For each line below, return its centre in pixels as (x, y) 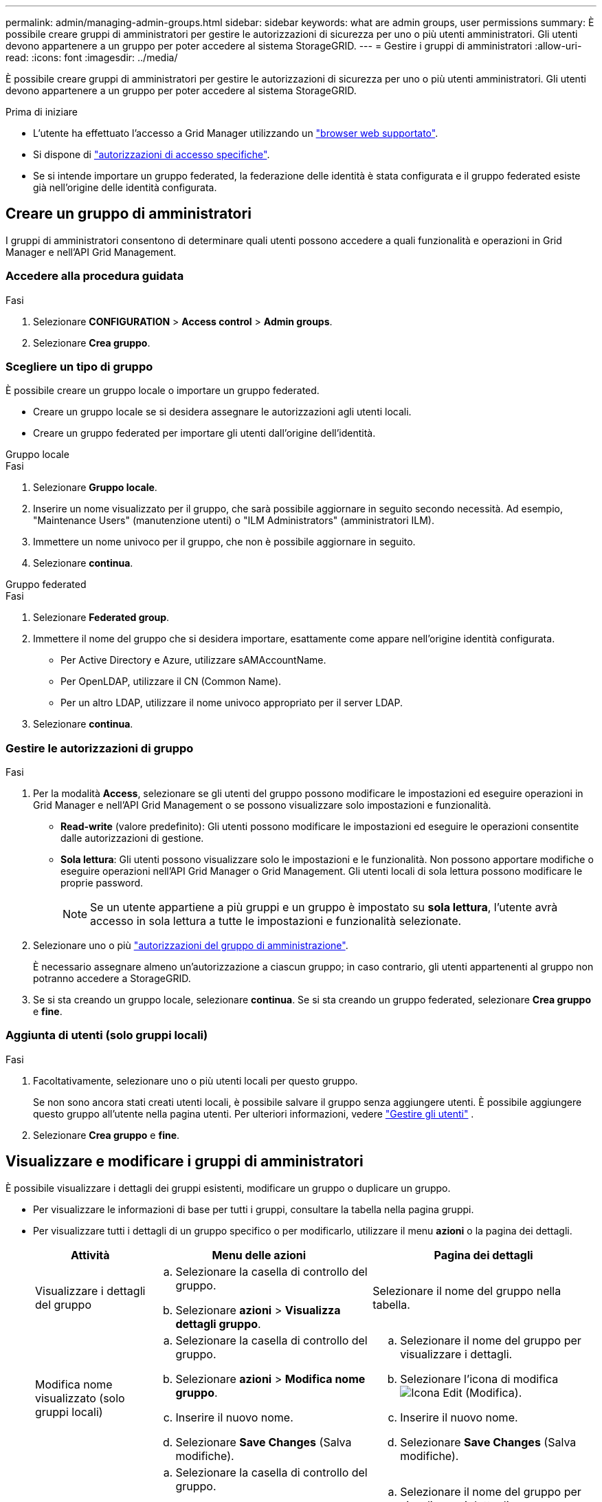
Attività (90, 1255)
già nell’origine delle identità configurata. (125, 187)
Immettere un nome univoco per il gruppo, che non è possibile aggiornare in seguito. (224, 542)
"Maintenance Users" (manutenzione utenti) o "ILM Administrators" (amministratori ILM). (234, 521)
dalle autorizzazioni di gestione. (132, 838)
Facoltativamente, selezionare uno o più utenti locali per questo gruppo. (196, 1080)
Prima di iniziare (42, 112)
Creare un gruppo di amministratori (129, 214)
